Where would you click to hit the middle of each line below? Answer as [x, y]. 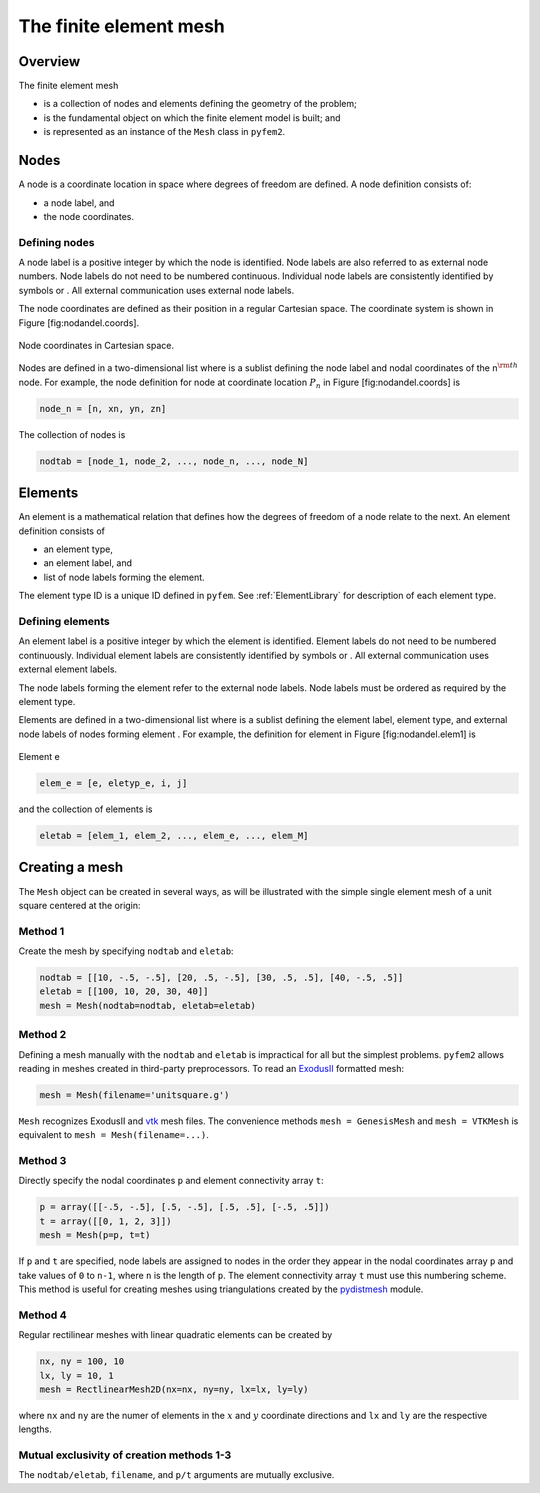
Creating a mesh [71, 867]
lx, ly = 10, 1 [76, 1375]
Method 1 [41, 931]
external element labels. [68, 669]
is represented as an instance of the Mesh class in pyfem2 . [164, 132]
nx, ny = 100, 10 [82, 1361]
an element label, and [88, 563]
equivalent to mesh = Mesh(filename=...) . [113, 1135]
